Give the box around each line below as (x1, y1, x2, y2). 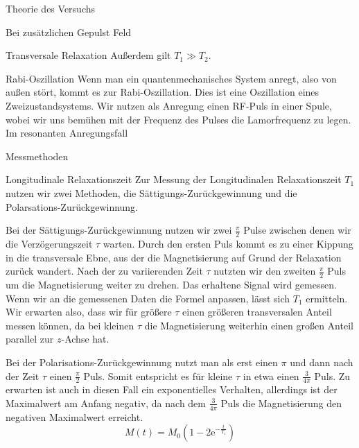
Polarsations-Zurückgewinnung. (6, 199, 139, 214)
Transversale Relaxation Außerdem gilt (6, 48, 171, 62)
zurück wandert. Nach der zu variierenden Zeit (6, 264, 203, 278)
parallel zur (6, 331, 54, 346)
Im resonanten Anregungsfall (6, 126, 128, 140)
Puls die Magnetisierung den (220, 395, 342, 410)
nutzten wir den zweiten (213, 264, 316, 278)
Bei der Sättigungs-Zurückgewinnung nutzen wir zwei (6, 223, 232, 237)
